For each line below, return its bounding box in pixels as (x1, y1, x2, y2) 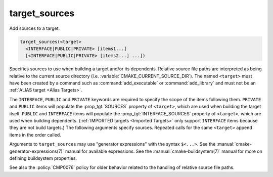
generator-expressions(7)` (9, 148, 64, 154)
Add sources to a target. (9, 25, 60, 31)
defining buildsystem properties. (9, 155, 77, 161)
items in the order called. (9, 131, 62, 138)
